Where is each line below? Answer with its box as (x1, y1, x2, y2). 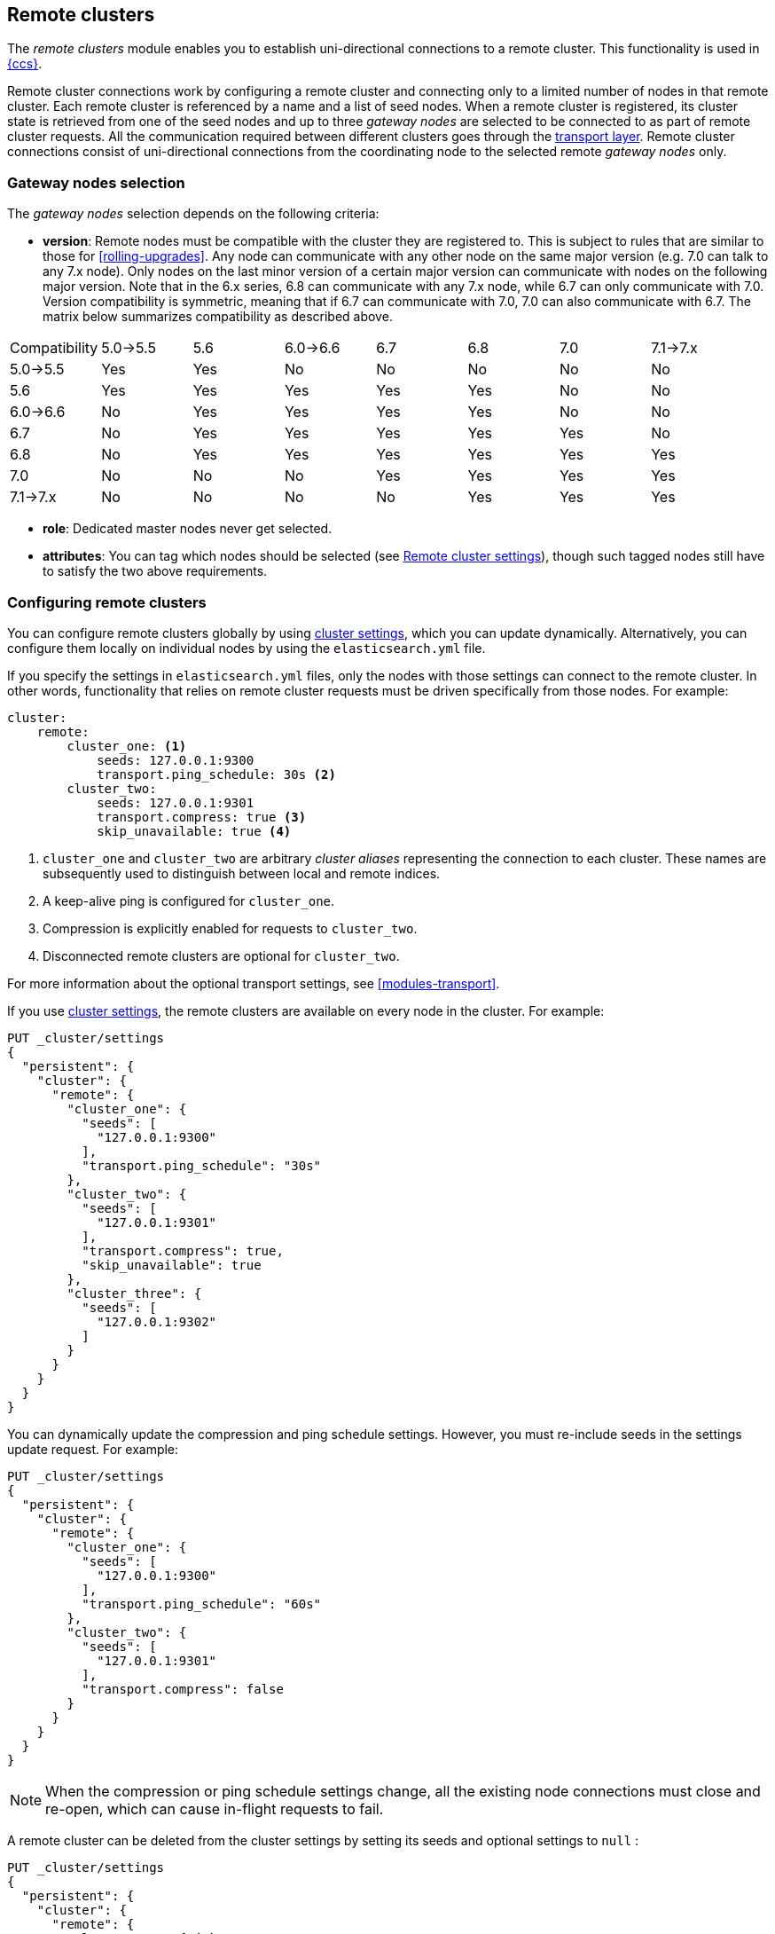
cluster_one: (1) (67, 738, 187, 753)
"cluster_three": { (67, 1285, 202, 1301)
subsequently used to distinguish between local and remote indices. (43, 865, 441, 881)
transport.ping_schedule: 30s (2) (97, 767, 336, 782)
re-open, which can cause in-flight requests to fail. (45, 1799, 384, 1818)
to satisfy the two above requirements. (43, 563, 268, 579)
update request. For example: (7, 1441, 179, 1457)
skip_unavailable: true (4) (97, 823, 292, 838)
